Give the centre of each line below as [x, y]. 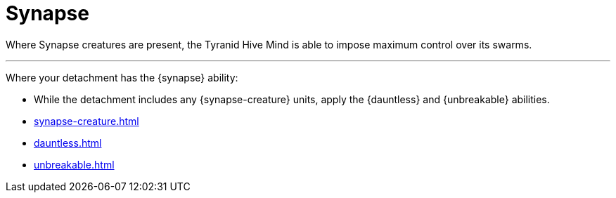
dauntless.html [68, 143]
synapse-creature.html [86, 121]
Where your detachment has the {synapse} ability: [122, 77]
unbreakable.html [74, 164]
